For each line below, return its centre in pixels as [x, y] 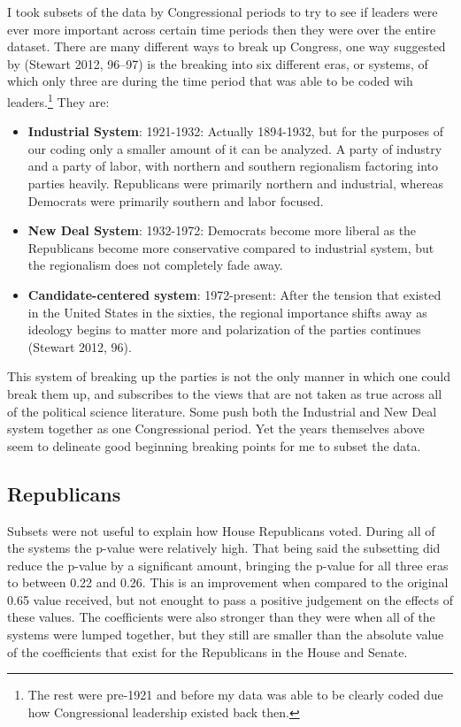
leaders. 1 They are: [58, 100]
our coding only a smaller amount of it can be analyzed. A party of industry [235, 148]
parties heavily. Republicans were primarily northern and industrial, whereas [235, 183]
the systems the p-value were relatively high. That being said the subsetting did [224, 548]
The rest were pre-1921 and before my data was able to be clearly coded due [235, 695]
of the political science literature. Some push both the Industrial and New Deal [222, 411]
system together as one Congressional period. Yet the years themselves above [216, 429]
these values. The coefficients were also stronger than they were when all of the [221, 617]
